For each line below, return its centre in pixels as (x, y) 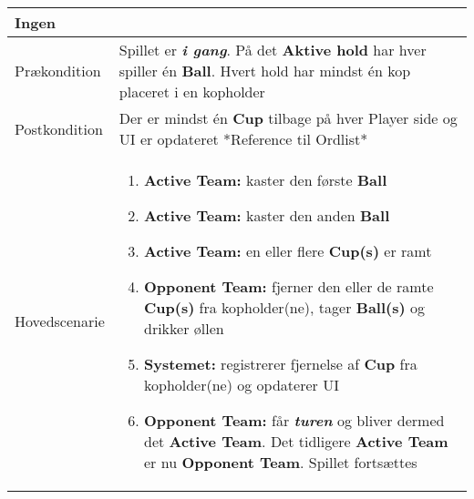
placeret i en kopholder (192, 92)
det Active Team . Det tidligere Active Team (296, 441)
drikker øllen (184, 328)
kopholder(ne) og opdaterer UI (241, 385)
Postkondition (59, 128)
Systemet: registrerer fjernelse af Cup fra (280, 364)
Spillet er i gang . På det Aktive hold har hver (273, 50)
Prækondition (58, 71)
